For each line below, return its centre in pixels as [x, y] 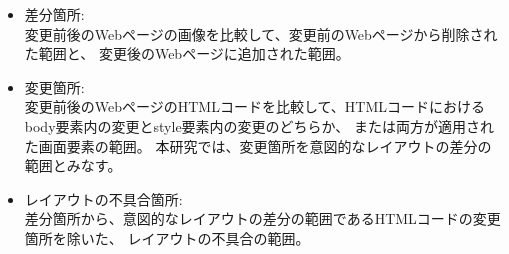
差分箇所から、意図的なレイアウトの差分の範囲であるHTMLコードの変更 [262, 218]
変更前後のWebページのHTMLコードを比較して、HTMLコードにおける [255, 106]
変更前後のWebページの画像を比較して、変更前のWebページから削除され [261, 33]
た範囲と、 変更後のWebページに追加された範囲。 [187, 53]
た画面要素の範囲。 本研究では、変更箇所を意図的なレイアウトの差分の [258, 145]
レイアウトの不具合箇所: [103, 198]
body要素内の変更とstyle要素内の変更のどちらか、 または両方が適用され [259, 125]
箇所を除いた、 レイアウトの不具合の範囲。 [167, 237]
